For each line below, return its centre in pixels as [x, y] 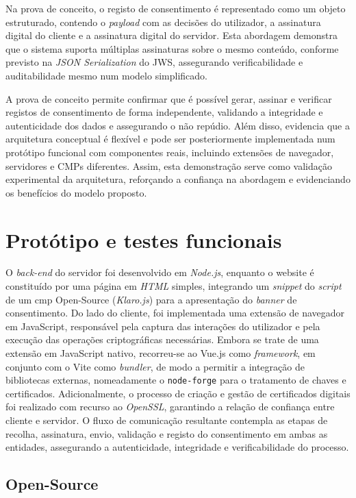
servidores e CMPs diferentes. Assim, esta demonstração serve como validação [169, 165]
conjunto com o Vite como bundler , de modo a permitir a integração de [155, 366]
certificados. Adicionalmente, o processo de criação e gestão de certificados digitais [178, 393]
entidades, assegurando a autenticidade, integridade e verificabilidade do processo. [177, 447]
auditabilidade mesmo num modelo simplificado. [106, 75]
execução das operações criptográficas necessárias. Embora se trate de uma [162, 339]
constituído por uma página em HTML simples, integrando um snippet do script [174, 286]
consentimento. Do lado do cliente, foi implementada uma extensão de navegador [175, 313]
